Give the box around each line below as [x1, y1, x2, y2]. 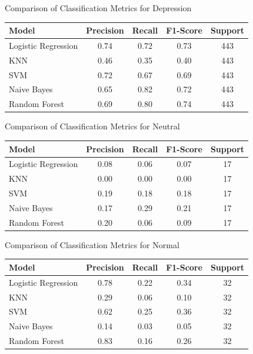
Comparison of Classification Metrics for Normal [5, 238, 179, 251]
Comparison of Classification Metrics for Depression [5, 2, 192, 14]
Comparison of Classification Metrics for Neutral [5, 120, 180, 132]
